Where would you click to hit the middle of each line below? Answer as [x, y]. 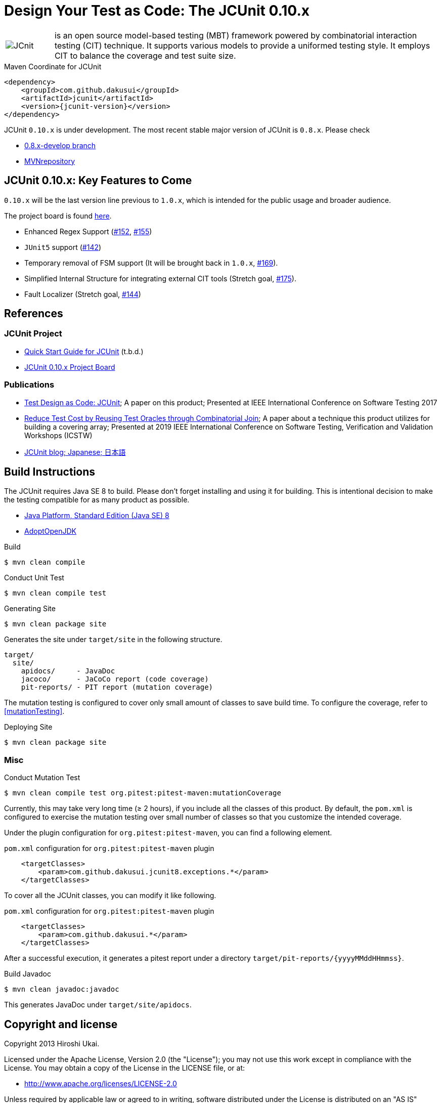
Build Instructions [50, 472]
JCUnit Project [33, 334]
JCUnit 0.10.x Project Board [70, 367]
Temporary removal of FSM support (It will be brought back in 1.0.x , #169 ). [151, 263]
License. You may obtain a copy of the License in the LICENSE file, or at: [125, 1068]
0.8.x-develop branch [60, 145]
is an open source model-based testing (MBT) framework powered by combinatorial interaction [236, 35]
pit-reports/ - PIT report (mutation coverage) [117, 687]
